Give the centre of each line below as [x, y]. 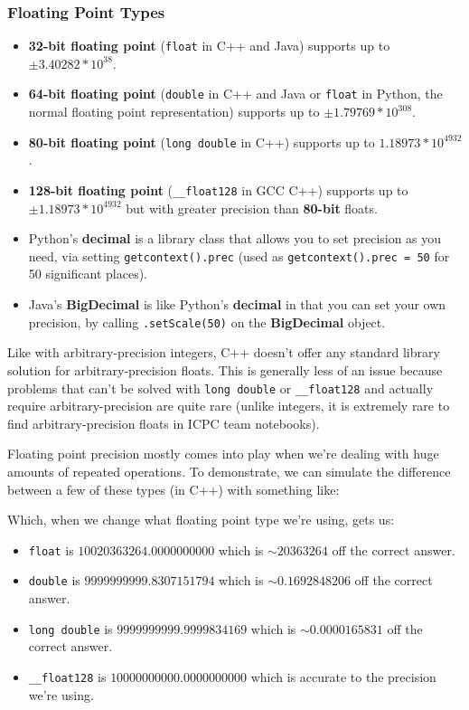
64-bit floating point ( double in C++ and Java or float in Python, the [235, 94]
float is [51, 549]
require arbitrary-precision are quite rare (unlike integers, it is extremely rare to [229, 406]
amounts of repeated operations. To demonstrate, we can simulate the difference [229, 471]
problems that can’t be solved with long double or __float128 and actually [220, 388]
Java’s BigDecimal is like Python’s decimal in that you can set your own [237, 304]
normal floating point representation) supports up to [174, 112]
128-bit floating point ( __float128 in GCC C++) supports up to [218, 189]
